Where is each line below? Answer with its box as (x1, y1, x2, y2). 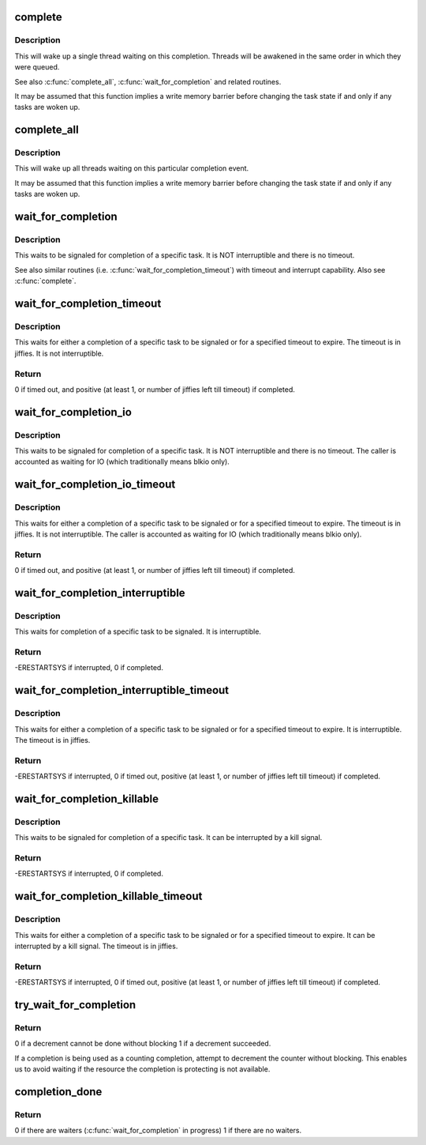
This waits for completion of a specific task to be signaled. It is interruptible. (14, 627, 262, 636)
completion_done (14, 1085, 103, 1098)
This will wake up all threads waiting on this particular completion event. (14, 164, 249, 173)
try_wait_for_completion (14, 998, 136, 1011)
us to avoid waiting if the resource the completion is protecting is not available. (14, 1064, 271, 1074)
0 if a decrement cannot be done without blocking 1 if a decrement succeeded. (14, 1039, 271, 1049)
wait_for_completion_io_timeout (14, 478, 176, 492)
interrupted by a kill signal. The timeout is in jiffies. (14, 941, 178, 951)
